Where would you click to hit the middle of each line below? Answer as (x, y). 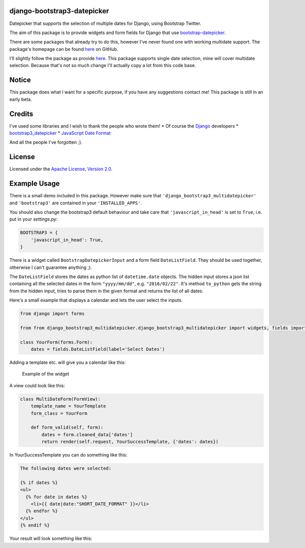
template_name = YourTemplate (68, 406)
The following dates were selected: (66, 468)
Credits (21, 114)
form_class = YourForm (59, 413)
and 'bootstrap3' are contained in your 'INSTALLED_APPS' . (76, 203)
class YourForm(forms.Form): (56, 342)
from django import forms (52, 314)
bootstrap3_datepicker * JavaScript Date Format (60, 133)
